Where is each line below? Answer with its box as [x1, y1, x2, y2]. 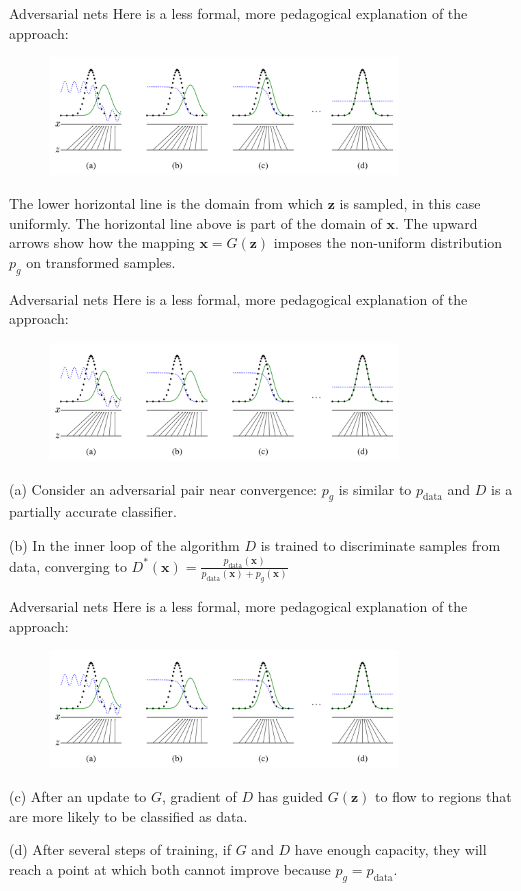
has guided [257, 786, 324, 807]
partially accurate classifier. [9, 501, 177, 522]
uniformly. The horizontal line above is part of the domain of [9, 212, 382, 233]
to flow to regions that [375, 786, 512, 807]
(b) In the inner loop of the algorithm [9, 535, 240, 556]
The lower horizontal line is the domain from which [9, 193, 324, 214]
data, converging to [9, 555, 127, 576]
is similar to [338, 478, 412, 499]
